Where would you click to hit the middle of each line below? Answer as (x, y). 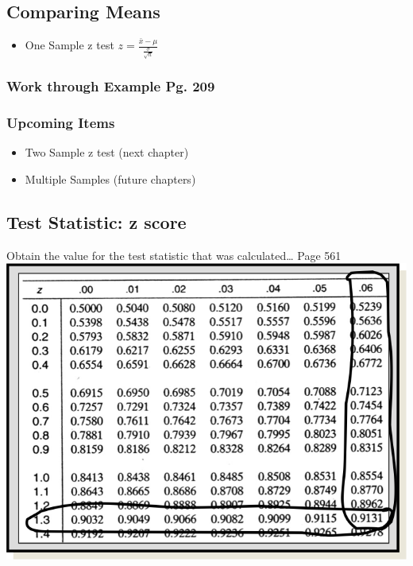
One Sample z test (69, 45)
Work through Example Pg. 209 (111, 86)
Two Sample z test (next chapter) (107, 152)
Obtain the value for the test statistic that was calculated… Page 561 (174, 255)
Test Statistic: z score (96, 221)
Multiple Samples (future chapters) (110, 178)
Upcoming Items (61, 122)
